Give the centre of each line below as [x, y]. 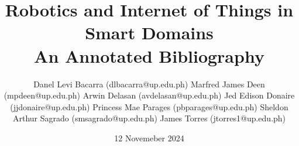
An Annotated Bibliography [149, 55]
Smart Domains [149, 33]
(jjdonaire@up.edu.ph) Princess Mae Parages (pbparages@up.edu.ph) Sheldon [149, 106]
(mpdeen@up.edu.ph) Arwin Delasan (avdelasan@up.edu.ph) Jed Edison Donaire [149, 95]
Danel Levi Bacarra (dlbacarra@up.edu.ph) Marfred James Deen [149, 84]
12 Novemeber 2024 [149, 137]
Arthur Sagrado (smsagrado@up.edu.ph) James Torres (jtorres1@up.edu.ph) [149, 118]
